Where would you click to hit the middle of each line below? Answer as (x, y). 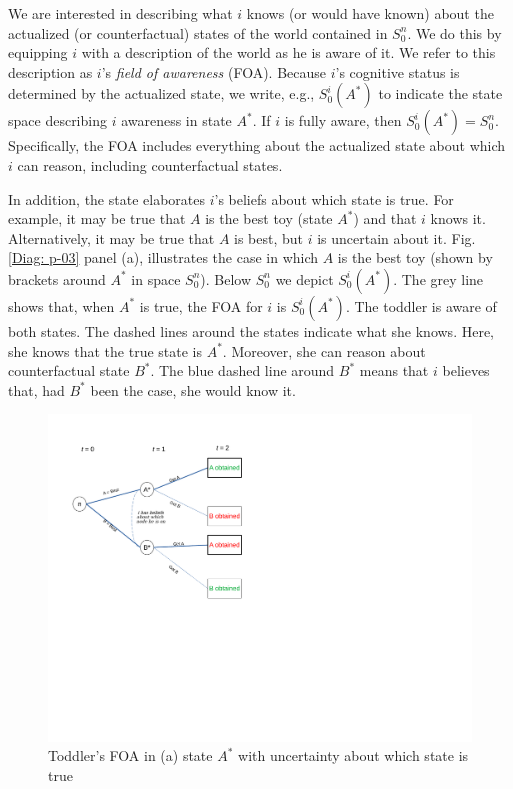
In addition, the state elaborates (106, 198)
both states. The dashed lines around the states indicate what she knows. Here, (251, 330)
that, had (36, 389)
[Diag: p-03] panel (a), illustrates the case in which (163, 257)
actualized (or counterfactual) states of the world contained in (198, 32)
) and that (385, 218)
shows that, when (61, 305)
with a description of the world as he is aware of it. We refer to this (288, 52)
